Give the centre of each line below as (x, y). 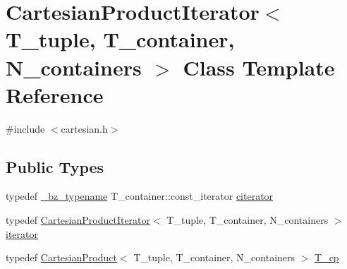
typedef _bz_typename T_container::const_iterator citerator (140, 196)
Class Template (259, 67)
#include (25, 128)
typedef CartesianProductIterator (78, 220)
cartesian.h (84, 128)
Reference (55, 94)
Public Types (55, 166)
